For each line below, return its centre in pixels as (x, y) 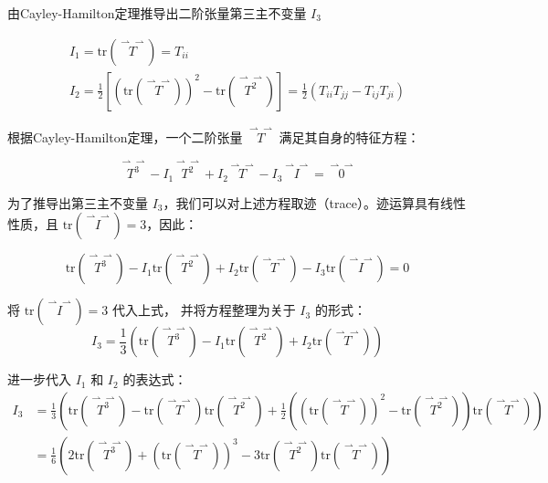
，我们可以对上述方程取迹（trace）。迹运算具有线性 (314, 202)
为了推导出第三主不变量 (78, 202)
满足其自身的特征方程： (349, 136)
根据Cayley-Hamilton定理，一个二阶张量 (125, 136)
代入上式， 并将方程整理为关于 (204, 310)
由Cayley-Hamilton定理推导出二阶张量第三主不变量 (157, 13)
